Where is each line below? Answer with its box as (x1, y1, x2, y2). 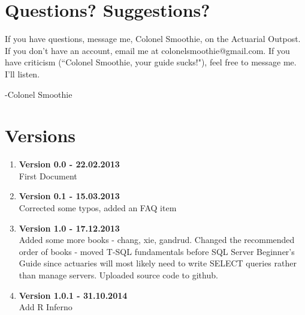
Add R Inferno (19, 301, 73, 313)
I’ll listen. (5, 67, 40, 80)
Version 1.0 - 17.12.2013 (19, 221, 120, 234)
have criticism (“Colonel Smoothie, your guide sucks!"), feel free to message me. (5, 56, 297, 68)
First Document (19, 169, 77, 182)
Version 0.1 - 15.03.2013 (19, 190, 120, 202)
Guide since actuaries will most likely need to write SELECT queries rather (19, 257, 297, 269)
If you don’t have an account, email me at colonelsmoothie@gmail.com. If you (5, 44, 290, 56)
